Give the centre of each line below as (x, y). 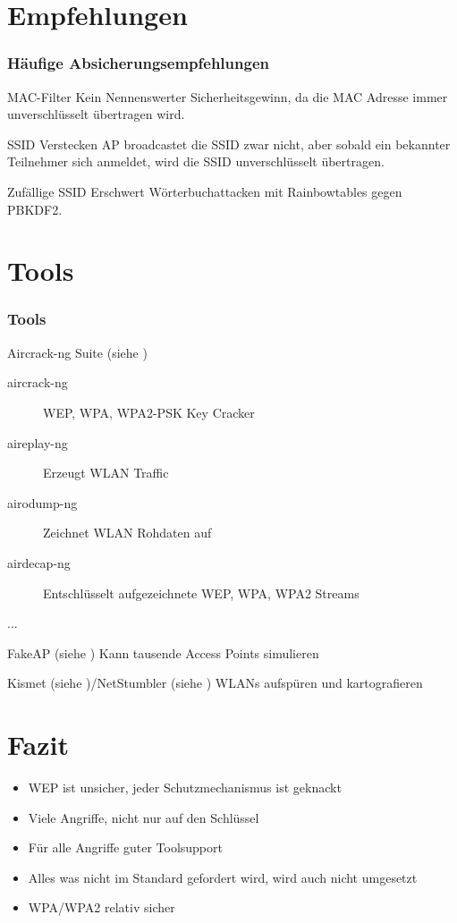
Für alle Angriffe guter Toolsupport (125, 847)
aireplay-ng (38, 442)
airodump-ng (42, 502)
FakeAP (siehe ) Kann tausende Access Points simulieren (163, 652)
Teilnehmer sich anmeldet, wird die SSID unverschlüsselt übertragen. (196, 161)
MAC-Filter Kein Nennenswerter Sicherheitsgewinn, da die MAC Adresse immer (228, 96)
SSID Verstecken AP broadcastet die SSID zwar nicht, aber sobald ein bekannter (229, 144)
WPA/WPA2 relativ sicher (102, 907)
